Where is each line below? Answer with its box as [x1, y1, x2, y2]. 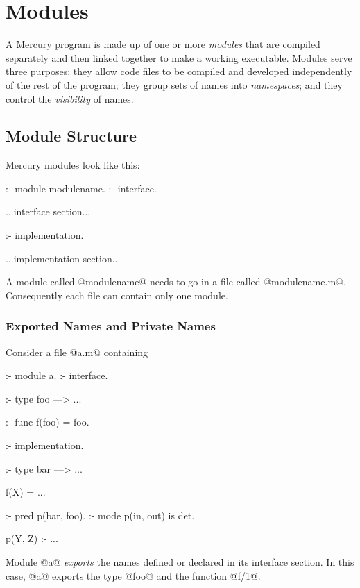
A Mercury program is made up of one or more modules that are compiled [6, 37, 320, 51]
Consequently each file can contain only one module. [6, 287, 228, 302]
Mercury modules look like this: [6, 158, 140, 172]
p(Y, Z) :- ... [6, 531, 58, 546]
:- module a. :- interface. [6, 368, 108, 383]
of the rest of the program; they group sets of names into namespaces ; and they [6, 77, 343, 92]
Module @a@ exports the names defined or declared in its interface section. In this [6, 555, 354, 569]
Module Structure [6, 125, 137, 146]
